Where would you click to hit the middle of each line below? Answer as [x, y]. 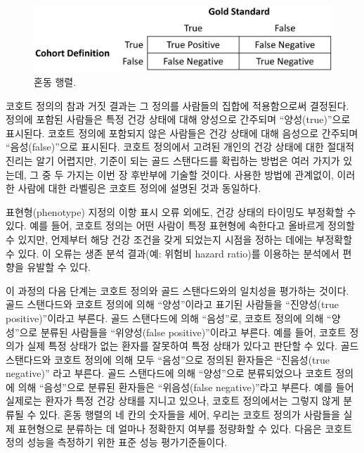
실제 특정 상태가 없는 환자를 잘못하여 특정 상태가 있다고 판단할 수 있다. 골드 [193, 346]
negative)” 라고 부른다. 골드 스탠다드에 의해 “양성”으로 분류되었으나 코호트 [169, 373]
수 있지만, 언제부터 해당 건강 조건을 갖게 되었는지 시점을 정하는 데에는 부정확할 [179, 239]
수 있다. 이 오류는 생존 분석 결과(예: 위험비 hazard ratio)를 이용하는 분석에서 [173, 253]
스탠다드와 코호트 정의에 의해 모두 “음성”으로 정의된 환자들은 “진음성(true [168, 359]
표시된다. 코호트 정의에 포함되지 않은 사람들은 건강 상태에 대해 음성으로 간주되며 [182, 133]
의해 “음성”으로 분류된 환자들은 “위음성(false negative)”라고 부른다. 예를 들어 [186, 387]
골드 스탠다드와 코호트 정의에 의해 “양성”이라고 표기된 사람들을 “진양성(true [172, 304]
